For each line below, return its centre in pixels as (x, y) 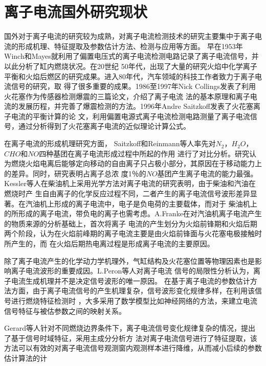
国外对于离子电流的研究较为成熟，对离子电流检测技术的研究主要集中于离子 (129, 36)
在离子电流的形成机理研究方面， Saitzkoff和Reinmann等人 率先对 (110, 143)
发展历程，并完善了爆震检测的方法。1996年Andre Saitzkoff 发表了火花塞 (136, 106)
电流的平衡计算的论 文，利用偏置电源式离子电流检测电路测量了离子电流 (130, 116)
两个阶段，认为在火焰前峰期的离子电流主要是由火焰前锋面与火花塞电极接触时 (133, 233)
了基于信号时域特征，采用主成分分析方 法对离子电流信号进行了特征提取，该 (131, 338)
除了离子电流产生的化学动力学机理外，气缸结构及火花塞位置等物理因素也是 (129, 260)
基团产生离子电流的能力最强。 (207, 173)
